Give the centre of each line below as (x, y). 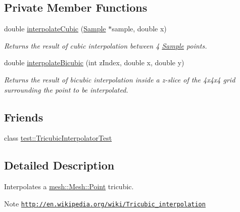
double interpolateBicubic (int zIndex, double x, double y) (94, 62)
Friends (24, 117)
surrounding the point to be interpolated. (66, 89)
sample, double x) (139, 29)
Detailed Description (59, 165)
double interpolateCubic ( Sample (55, 29)
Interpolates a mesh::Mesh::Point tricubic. (69, 186)
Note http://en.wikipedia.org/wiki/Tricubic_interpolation (105, 203)
